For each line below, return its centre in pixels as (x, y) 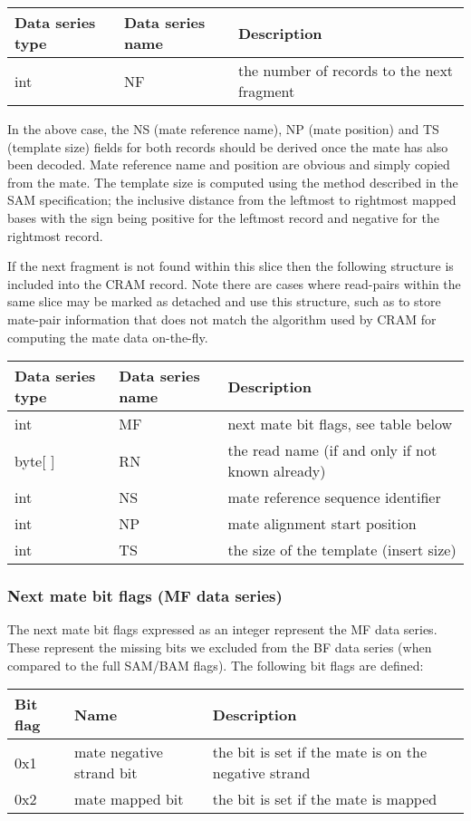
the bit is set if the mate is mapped (325, 799)
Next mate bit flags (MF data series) (145, 596)
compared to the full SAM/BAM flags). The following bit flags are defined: (216, 665)
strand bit (106, 773)
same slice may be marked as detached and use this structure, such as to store (224, 301)
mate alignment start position (322, 524)
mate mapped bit (129, 799)
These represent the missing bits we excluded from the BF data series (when (220, 647)
